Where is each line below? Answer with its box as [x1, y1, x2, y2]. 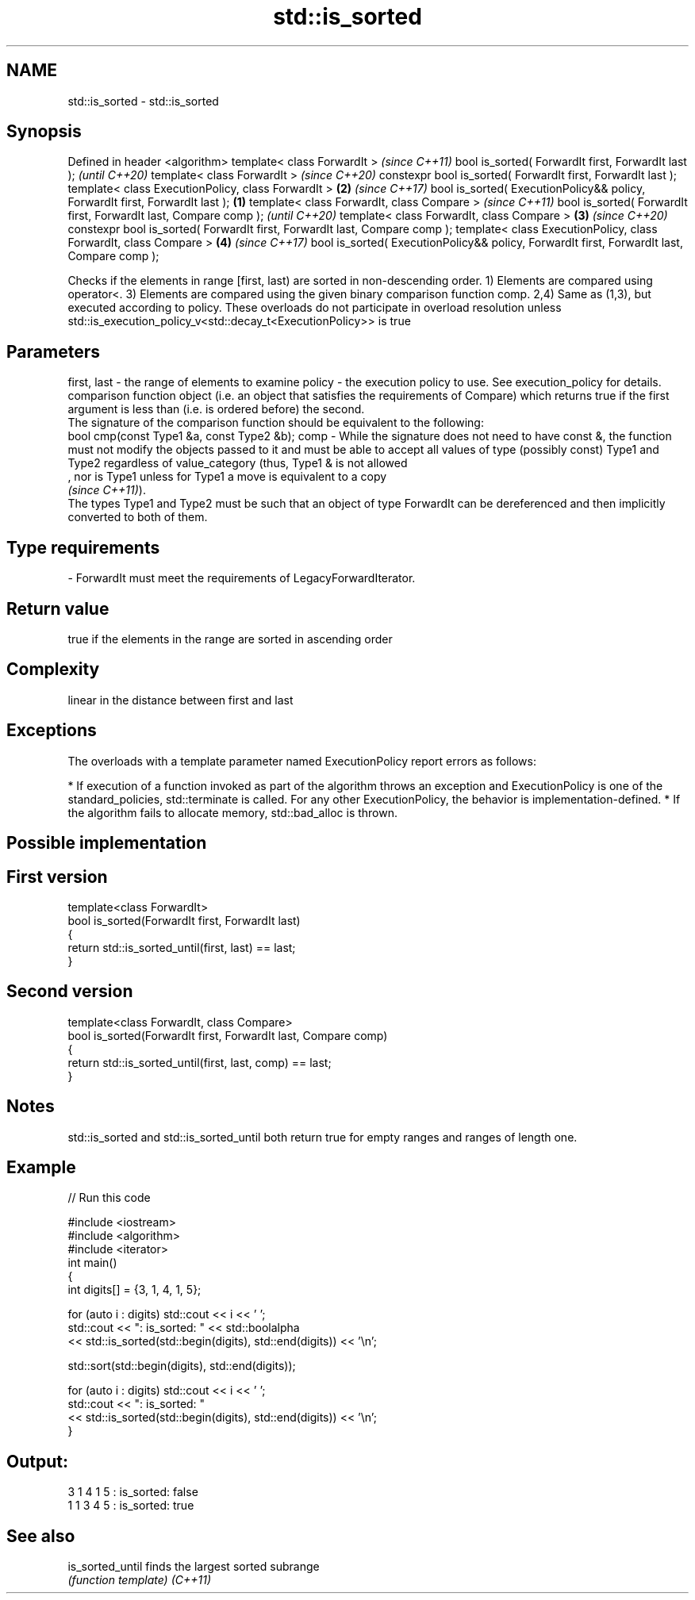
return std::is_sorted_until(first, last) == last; [67, 940, 296, 954]
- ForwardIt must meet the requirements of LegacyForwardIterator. [67, 571, 416, 585]
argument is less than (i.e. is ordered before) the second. [67, 402, 365, 416]
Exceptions [6, 720, 97, 741]
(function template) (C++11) [67, 1573, 212, 1587]
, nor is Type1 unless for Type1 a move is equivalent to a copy [67, 470, 387, 484]
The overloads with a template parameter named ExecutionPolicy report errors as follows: [67, 754, 536, 768]
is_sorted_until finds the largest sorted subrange [67, 1560, 320, 1574]
